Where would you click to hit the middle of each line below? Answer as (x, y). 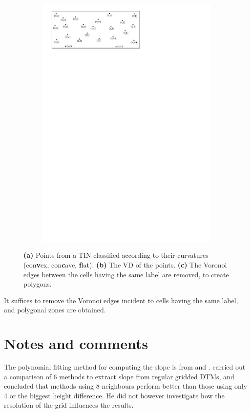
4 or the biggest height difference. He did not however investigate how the (114, 395)
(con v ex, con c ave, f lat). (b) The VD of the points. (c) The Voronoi (125, 264)
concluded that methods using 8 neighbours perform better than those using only (125, 386)
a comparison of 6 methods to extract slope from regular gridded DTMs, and (119, 376)
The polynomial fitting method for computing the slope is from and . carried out (125, 367)
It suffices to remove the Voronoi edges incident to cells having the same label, (121, 300)
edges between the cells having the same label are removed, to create (126, 274)
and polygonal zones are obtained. (55, 310)
